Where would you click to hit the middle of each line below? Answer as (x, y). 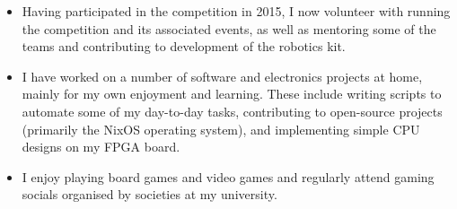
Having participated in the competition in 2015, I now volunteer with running (236, 11)
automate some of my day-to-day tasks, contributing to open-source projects (232, 111)
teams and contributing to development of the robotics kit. (184, 46)
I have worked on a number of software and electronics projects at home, (222, 76)
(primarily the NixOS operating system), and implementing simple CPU (221, 129)
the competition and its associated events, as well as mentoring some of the (229, 28)
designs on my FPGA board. (101, 147)
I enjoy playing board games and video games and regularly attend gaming (228, 176)
